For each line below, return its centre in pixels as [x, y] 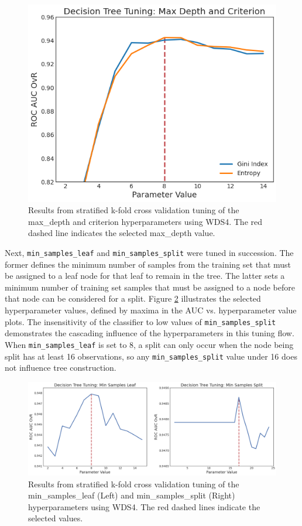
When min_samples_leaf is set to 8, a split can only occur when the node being [149, 344]
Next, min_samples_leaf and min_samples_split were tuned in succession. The [149, 253]
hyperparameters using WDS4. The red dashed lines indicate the [144, 506]
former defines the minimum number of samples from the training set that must [148, 264]
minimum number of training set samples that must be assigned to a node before [150, 287]
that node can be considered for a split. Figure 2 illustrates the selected [133, 298]
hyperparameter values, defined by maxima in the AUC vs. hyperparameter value [151, 310]
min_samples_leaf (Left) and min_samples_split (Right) [132, 495]
